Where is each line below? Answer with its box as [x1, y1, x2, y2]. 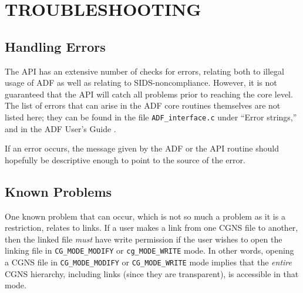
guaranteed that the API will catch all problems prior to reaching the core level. [5, 87, 293, 100]
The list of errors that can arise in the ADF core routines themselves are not [5, 99, 281, 112]
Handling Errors [5, 37, 106, 55]
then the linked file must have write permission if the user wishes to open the [5, 233, 282, 245]
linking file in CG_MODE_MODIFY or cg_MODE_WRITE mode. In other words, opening [5, 244, 294, 257]
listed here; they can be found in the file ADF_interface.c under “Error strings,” [5, 110, 297, 123]
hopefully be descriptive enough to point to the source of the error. [5, 153, 245, 166]
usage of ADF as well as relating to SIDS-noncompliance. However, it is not [5, 76, 277, 89]
